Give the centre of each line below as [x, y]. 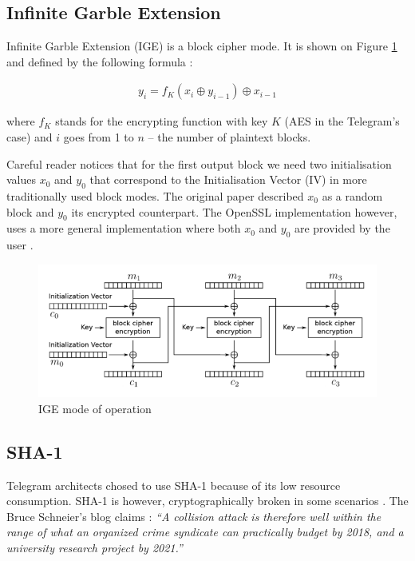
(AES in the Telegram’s [342, 121]
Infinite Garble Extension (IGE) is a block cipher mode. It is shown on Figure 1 [202, 46]
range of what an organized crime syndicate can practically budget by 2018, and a [205, 532]
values [22, 179]
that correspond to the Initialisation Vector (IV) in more [228, 179]
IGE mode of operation [95, 408]
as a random [352, 196]
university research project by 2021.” [95, 547]
